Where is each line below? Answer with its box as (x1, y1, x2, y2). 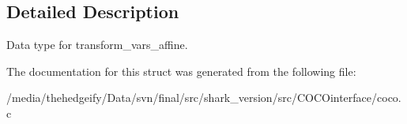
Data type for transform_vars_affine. (6, 36, 188, 53)
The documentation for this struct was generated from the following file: (6, 62, 356, 79)
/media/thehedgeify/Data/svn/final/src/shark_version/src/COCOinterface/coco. (6, 89, 401, 106)
